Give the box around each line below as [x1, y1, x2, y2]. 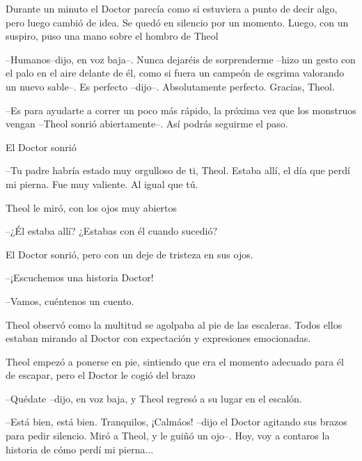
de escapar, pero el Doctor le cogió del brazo [6, 368, 196, 382]
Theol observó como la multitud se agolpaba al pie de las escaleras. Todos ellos [6, 317, 343, 331]
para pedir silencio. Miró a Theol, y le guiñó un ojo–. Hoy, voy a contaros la [6, 428, 330, 443]
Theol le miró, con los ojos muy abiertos [6, 200, 178, 214]
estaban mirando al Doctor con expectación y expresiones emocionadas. [6, 331, 311, 345]
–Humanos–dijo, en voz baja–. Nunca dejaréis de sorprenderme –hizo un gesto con [6, 52, 356, 66]
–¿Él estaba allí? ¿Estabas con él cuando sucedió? [6, 224, 218, 238]
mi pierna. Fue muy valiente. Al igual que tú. [6, 176, 198, 191]
